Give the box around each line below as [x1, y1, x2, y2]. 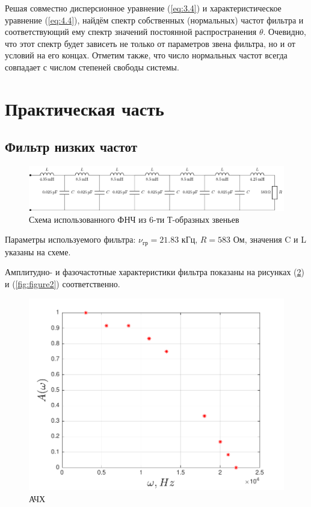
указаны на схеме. [5, 245, 71, 258]
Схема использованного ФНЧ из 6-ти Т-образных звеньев [29, 213, 239, 225]
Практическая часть [5, 96, 164, 120]
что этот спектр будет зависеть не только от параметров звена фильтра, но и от [5, 37, 295, 49]
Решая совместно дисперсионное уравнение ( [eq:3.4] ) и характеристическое [5, 2, 282, 14]
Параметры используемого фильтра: [5, 233, 136, 246]
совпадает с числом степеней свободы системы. [5, 60, 179, 73]
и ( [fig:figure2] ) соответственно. [5, 278, 120, 290]
